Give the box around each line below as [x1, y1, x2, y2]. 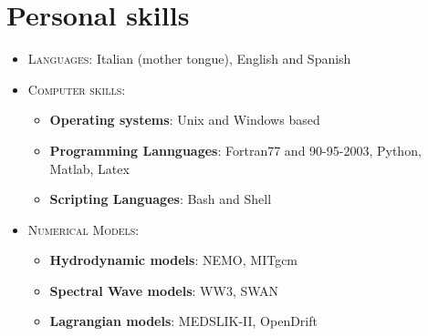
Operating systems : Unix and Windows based [49, 110, 320, 129]
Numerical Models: [27, 219, 140, 239]
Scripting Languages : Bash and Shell [49, 189, 272, 209]
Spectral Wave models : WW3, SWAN [49, 280, 279, 300]
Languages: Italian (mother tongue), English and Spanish [27, 49, 351, 68]
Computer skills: [27, 79, 126, 98]
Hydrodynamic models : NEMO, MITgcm [49, 250, 298, 270]
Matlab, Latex [49, 158, 130, 178]
